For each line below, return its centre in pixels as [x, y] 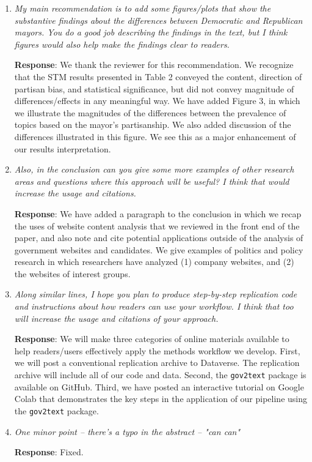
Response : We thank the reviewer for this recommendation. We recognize [154, 65]
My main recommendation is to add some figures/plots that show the [143, 8]
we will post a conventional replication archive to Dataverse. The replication [157, 363]
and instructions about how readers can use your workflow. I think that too [154, 306]
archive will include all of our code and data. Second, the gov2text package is [160, 375]
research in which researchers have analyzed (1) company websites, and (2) [154, 262]
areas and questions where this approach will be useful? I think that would [152, 181]
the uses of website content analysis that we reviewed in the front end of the [157, 225]
